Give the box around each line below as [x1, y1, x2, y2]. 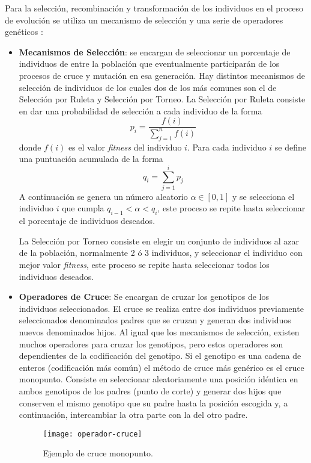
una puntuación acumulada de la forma [19, 152, 163, 165]
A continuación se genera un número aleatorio [19, 190, 188, 202]
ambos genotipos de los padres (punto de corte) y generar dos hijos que [19, 384, 282, 397]
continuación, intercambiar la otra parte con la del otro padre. [19, 408, 248, 421]
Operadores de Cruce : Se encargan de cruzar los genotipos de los [19, 290, 270, 303]
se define [274, 140, 306, 153]
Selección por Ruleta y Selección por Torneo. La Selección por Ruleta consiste [19, 93, 306, 105]
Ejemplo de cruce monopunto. [43, 447, 153, 459]
